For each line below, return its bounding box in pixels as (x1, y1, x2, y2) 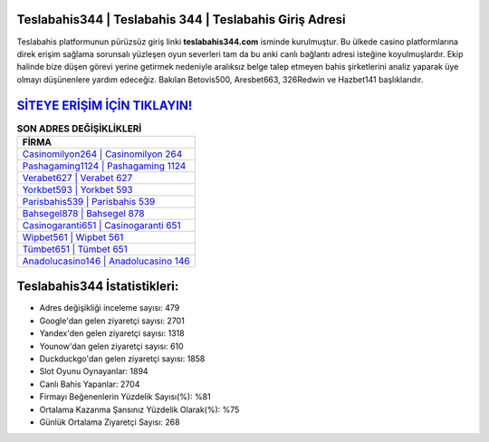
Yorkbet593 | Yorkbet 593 (22, 183, 133, 196)
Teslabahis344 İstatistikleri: (16, 279, 179, 294)
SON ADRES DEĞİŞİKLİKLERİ (16, 122, 142, 135)
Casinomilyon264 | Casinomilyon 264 (22, 148, 183, 160)
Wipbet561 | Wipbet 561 (22, 231, 124, 244)
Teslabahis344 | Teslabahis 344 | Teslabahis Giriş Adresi (16, 12, 346, 27)
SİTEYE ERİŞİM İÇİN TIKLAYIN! (16, 98, 193, 113)
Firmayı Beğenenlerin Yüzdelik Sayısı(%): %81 (39, 391, 212, 402)
